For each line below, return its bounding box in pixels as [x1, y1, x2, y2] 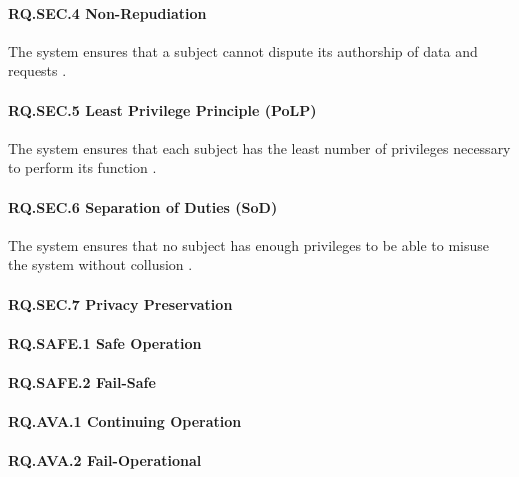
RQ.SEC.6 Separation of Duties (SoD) [8, 196, 278, 217]
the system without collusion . [8, 254, 193, 275]
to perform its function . [8, 157, 157, 178]
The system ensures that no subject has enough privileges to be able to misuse [8, 234, 489, 255]
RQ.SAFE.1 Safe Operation [8, 332, 202, 353]
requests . [8, 60, 67, 81]
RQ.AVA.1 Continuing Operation [8, 411, 242, 432]
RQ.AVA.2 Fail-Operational [8, 450, 202, 471]
